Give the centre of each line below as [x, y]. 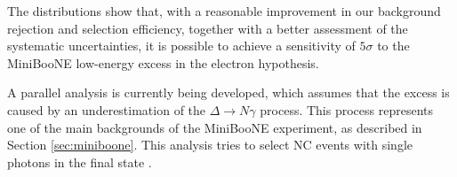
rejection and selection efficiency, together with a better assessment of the [208, 28]
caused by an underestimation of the [107, 109]
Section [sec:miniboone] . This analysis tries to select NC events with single [210, 145]
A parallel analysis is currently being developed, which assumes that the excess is [228, 92]
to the [393, 46]
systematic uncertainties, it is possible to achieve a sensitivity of [181, 46]
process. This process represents [346, 109]
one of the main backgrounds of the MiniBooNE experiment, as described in [215, 127]
